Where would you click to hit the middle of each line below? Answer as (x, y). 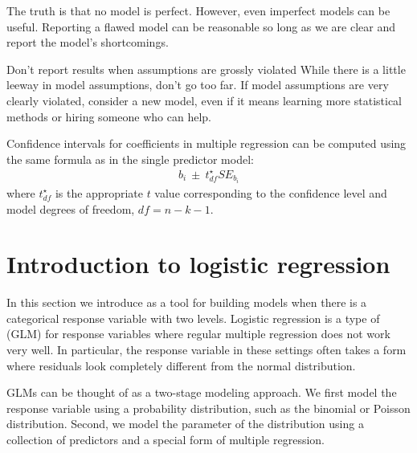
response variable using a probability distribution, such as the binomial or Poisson (208, 408)
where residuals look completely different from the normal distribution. (181, 365)
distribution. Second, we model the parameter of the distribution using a (185, 424)
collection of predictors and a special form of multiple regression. (166, 440)
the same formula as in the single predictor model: (130, 159)
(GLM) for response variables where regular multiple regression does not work (198, 334)
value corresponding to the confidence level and (271, 192)
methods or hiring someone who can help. (109, 116)
